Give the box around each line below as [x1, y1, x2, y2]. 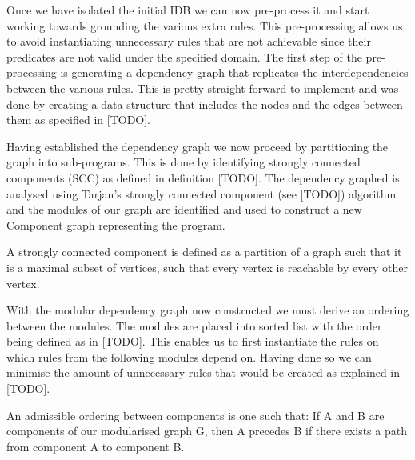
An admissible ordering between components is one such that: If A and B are [6, 406, 385, 423]
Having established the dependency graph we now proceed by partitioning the [6, 138, 389, 154]
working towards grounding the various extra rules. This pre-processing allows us [6, 17, 403, 34]
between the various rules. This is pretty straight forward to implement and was [6, 79, 399, 96]
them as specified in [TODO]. [6, 111, 151, 128]
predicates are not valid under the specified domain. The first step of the [6, 48, 362, 65]
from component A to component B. [6, 438, 185, 454]
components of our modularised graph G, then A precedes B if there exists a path [6, 422, 407, 439]
